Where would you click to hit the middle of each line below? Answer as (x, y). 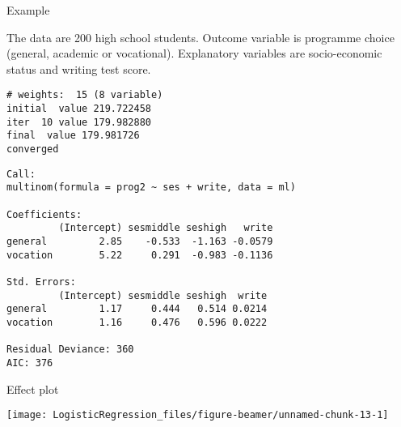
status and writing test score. (79, 68)
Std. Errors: (41, 282)
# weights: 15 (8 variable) (85, 95)
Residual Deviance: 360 (70, 350)
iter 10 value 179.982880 (79, 122)
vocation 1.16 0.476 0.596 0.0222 (137, 322)
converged (33, 149)
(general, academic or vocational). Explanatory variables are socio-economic (194, 53)
